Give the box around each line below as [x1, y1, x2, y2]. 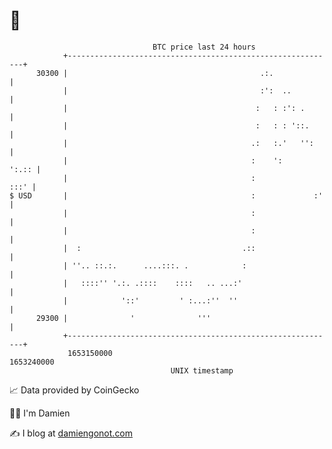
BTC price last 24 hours [152, 42, 256, 52]
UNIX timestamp [170, 365, 234, 376]
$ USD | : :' [9, 190, 324, 201]
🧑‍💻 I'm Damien [9, 407, 71, 419]
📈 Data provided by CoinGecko [9, 384, 140, 396]
